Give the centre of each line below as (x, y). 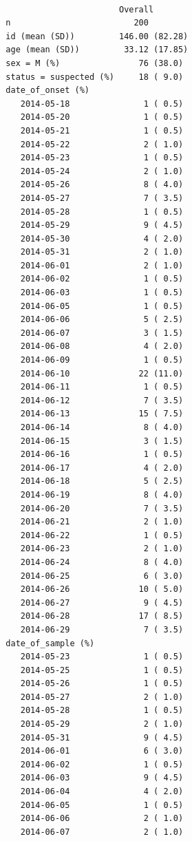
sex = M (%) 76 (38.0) (95, 63)
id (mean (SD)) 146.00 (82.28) (97, 36)
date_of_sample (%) (50, 643)
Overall (136, 9)
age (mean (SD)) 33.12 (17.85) (97, 50)
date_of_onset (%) (48, 91)
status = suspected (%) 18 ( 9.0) (95, 77)
